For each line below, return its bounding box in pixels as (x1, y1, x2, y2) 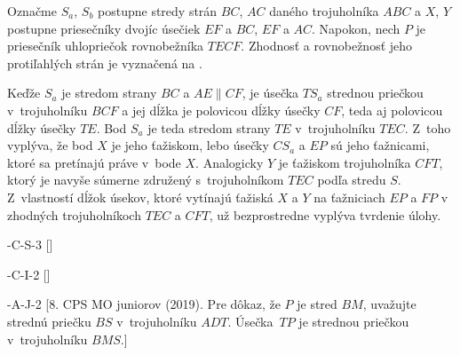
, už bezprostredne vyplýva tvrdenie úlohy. (209, 205, 441, 224)
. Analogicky (195, 153, 264, 171)
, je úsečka (242, 83, 299, 102)
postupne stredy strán (98, 2, 218, 20)
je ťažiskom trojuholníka (278, 153, 411, 171)
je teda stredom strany (147, 118, 271, 137)
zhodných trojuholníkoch (7, 205, 141, 224)
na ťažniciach (313, 187, 385, 206)
